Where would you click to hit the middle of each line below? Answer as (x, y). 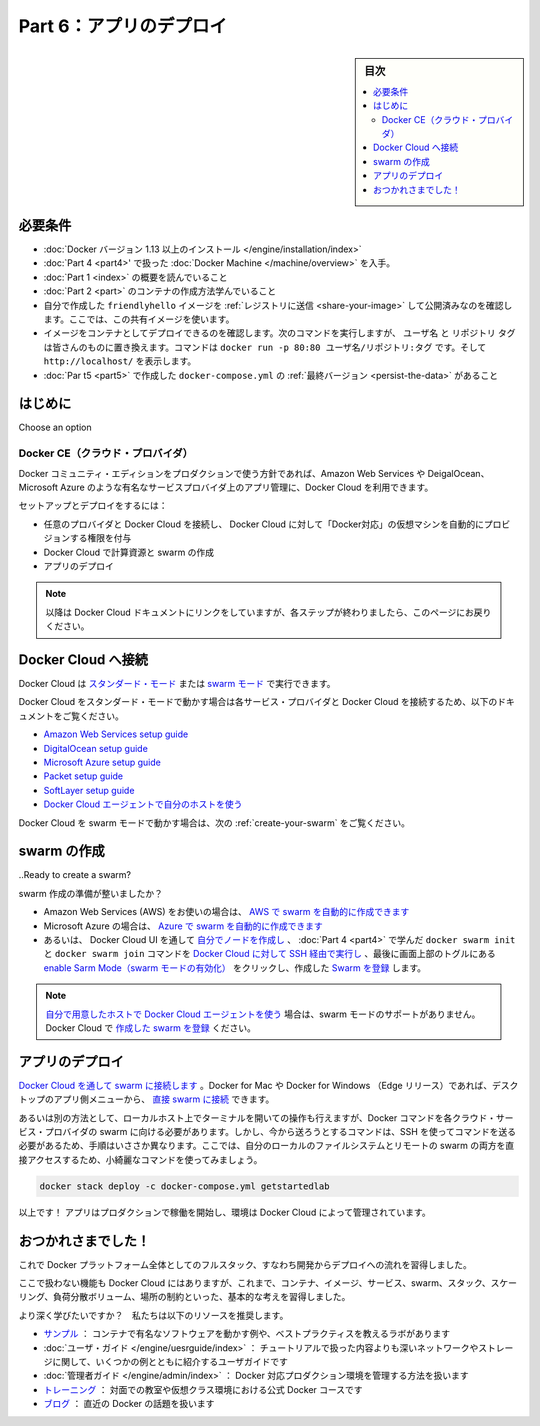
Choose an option (55, 427)
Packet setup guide (83, 776)
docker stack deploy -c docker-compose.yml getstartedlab (184, 1186)
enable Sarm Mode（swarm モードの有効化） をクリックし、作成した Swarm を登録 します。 (235, 967)
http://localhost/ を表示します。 (120, 361)
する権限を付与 (100, 538)
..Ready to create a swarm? (75, 875)
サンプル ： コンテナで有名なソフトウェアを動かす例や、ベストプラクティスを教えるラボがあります (247, 1334)
